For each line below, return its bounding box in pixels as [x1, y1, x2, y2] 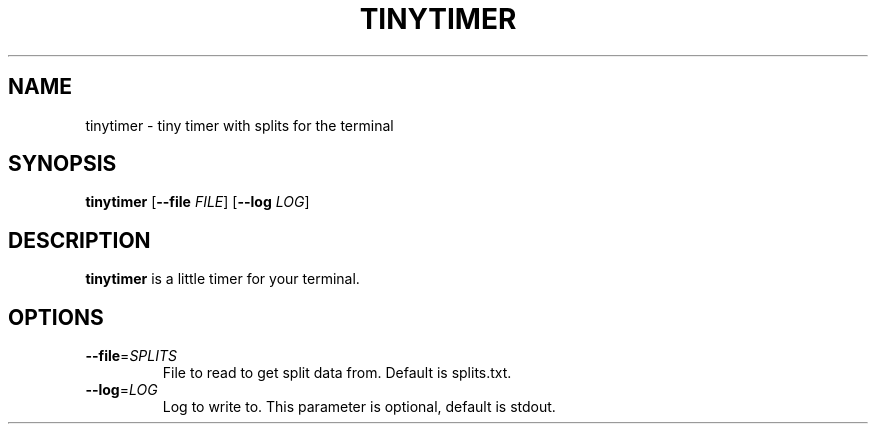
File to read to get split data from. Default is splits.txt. [162, 364, 512, 382]
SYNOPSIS [8, 151, 117, 177]
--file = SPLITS [85, 347, 177, 365]
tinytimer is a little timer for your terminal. [85, 270, 360, 288]
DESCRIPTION [8, 227, 151, 253]
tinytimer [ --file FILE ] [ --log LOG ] [85, 193, 310, 211]
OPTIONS [8, 304, 104, 330]
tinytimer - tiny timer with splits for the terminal [85, 116, 394, 134]
